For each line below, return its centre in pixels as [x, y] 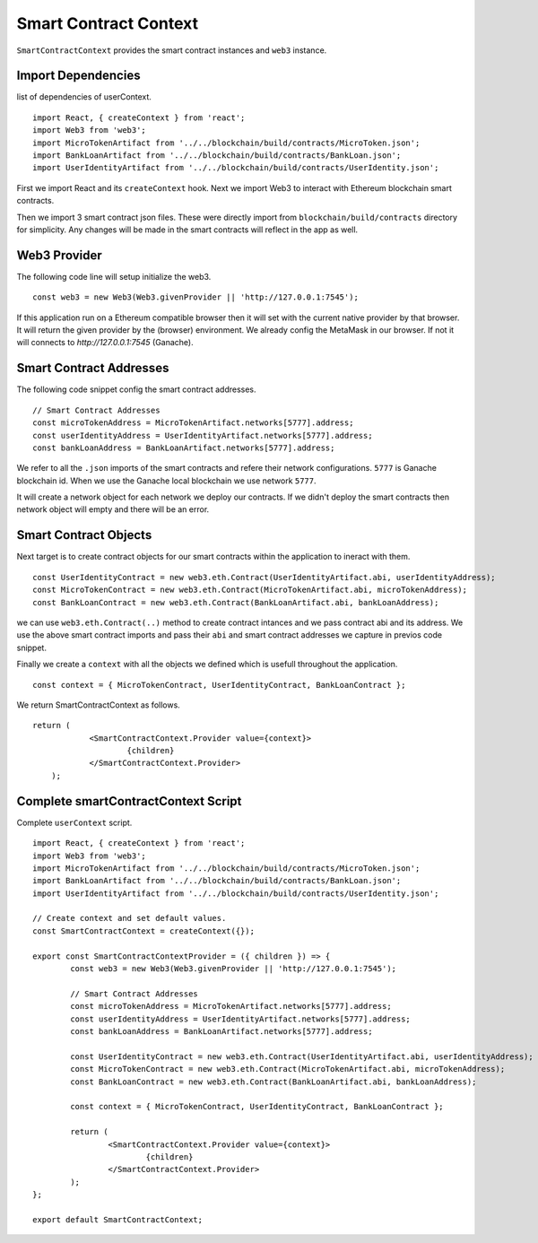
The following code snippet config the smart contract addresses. [136, 389]
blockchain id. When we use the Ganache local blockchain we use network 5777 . [167, 481]
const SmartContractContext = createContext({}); [144, 931]
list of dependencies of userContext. [84, 97]
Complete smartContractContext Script [129, 801]
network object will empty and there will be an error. [113, 509]
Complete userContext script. [74, 822]
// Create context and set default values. [130, 918]
